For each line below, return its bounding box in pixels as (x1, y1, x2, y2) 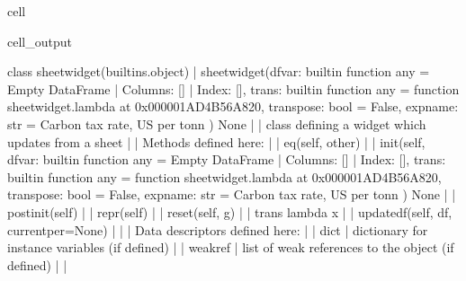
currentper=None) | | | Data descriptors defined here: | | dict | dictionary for (7, 220, 428, 239)
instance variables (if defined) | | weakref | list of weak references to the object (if (7, 238, 454, 257)
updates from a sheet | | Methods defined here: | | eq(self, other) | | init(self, (7, 132, 426, 151)
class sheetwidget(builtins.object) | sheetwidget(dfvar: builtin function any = (7, 62, 430, 81)
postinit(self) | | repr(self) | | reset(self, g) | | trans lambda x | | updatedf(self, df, (7, 202, 453, 221)
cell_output (7, 31, 72, 50)
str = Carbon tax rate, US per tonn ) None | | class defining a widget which (7, 114, 426, 133)
